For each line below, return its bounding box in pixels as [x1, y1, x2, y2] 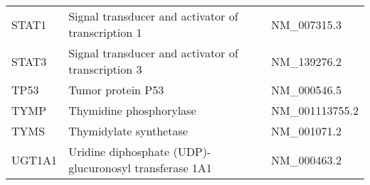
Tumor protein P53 [68, 82, 164, 98]
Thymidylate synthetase [68, 123, 188, 139]
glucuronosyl [68, 159, 131, 176]
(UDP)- [173, 143, 211, 159]
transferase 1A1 [134, 159, 212, 176]
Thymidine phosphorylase [68, 102, 196, 118]
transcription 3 [68, 61, 142, 77]
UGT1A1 [11, 151, 58, 168]
